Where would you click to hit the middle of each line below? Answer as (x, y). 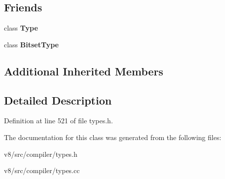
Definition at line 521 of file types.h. (58, 121)
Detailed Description (58, 100)
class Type (21, 28)
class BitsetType (32, 44)
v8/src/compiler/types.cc (42, 170)
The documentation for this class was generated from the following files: (113, 137)
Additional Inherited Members (84, 71)
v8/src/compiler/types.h (41, 154)
